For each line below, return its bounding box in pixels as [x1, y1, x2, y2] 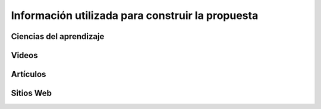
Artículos [11, 69, 46, 79]
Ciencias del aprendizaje [11, 31, 105, 41]
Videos [11, 50, 38, 60]
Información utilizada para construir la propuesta [11, 9, 259, 22]
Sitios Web [11, 88, 52, 98]
